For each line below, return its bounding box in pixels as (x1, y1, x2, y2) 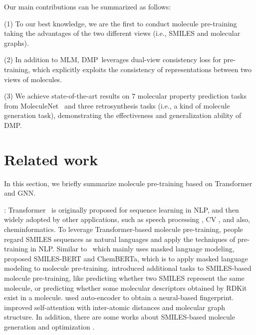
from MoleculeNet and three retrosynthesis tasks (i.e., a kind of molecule (4, 100, 230, 111)
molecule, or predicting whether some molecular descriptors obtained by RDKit (4, 282, 247, 293)
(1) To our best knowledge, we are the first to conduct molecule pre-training (4, 18, 237, 28)
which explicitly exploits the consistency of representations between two (32, 64, 252, 74)
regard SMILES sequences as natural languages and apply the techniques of (4, 233, 236, 244)
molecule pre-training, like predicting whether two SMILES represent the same (4, 273, 245, 283)
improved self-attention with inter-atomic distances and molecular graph (4, 302, 225, 312)
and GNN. (4, 188, 36, 198)
